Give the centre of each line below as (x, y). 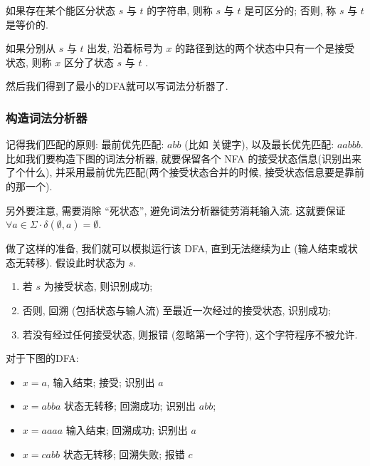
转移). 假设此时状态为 (75, 262)
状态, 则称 (29, 62)
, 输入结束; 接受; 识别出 (101, 382)
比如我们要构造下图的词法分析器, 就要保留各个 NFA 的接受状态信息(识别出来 (184, 158)
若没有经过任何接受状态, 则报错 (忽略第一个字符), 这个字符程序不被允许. (190, 334)
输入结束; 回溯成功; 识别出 (127, 429)
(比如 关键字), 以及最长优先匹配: (259, 144)
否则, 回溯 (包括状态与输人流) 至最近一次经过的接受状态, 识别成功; (177, 310)
